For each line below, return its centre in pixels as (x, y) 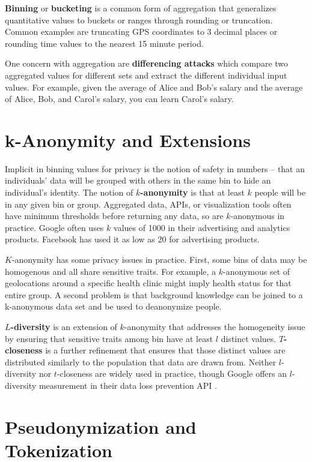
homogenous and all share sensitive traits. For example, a (111, 271)
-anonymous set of (257, 271)
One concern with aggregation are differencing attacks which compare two (147, 63)
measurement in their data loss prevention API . (128, 385)
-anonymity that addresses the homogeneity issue (215, 326)
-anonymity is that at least (192, 192)
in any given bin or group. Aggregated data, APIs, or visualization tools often (148, 204)
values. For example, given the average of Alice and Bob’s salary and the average (154, 87)
